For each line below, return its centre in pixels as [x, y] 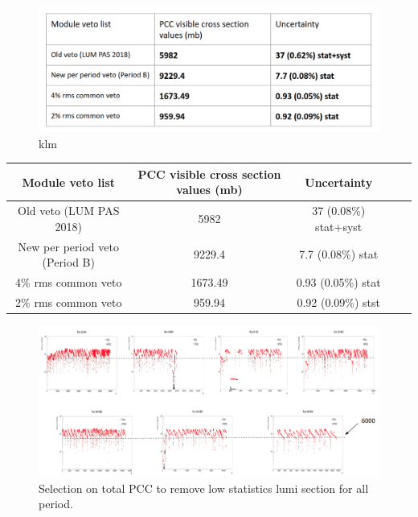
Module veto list [69, 182]
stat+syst [339, 226]
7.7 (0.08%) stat [339, 254]
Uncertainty [339, 182]
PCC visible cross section [209, 174]
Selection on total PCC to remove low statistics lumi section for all [204, 488]
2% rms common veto [69, 302]
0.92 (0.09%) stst [338, 302]
